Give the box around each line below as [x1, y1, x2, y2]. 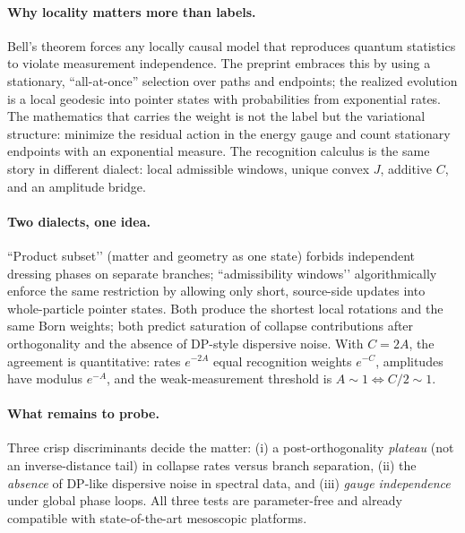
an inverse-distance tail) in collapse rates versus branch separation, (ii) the [7, 456, 417, 475]
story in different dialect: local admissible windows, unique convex [7, 159, 370, 177]
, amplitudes [375, 351, 443, 370]
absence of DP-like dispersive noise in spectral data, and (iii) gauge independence [7, 473, 451, 492]
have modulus [7, 369, 83, 388]
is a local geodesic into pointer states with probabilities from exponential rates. [7, 89, 442, 107]
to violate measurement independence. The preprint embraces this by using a [7, 54, 431, 73]
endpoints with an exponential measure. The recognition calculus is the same [7, 142, 430, 160]
